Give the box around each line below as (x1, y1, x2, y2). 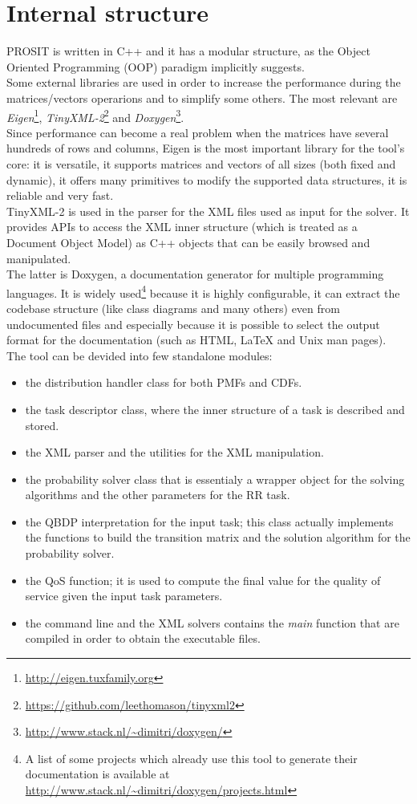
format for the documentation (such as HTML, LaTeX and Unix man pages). (6, 331, 387, 348)
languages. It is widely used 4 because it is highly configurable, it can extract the (6, 282, 400, 301)
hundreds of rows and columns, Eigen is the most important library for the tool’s (6, 140, 405, 156)
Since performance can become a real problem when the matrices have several (6, 124, 389, 140)
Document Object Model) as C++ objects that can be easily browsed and (6, 233, 370, 250)
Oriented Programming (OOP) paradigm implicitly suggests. (6, 58, 305, 75)
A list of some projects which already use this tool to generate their (25, 749, 358, 766)
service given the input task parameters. (25, 587, 223, 604)
